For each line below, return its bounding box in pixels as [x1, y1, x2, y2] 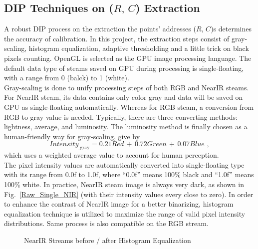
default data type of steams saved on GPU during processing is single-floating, [4, 62, 244, 73]
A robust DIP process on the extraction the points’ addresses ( [4, 23, 196, 34]
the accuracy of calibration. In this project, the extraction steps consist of [4, 33, 230, 43]
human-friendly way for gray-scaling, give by [4, 131, 140, 141]
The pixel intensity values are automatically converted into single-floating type [4, 159, 245, 170]
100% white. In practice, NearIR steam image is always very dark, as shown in [4, 179, 244, 189]
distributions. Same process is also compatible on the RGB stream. [4, 218, 209, 229]
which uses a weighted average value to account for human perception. [4, 150, 219, 160]
